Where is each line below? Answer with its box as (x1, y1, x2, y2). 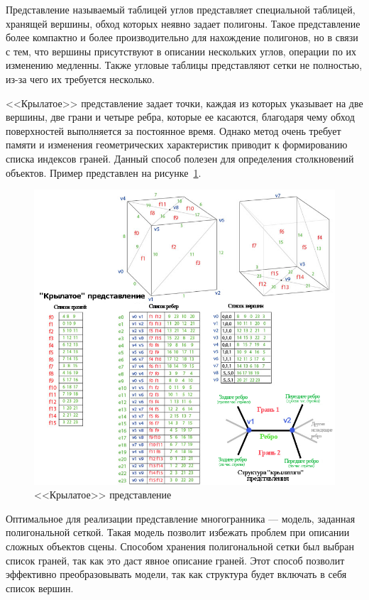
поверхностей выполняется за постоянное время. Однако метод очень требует (6, 123, 341, 138)
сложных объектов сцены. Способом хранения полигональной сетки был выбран (6, 539, 355, 554)
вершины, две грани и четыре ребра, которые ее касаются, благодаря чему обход (6, 109, 355, 124)
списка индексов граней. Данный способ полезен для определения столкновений (6, 151, 354, 165)
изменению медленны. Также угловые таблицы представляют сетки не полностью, (6, 58, 363, 72)
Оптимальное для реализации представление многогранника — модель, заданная (6, 511, 356, 525)
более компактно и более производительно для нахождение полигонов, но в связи (6, 30, 358, 45)
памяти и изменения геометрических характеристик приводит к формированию (6, 137, 348, 152)
